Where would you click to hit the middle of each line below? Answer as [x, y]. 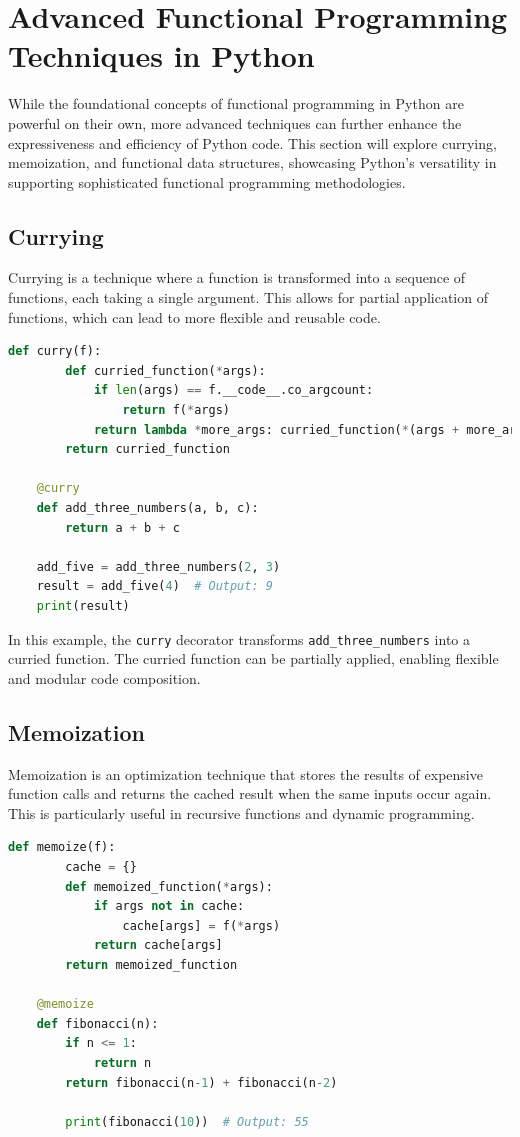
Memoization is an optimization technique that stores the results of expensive [245, 773]
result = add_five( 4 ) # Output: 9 [154, 586]
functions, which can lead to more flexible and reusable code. [194, 316]
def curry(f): [55, 351]
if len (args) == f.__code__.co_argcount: [233, 390]
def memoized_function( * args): [169, 886]
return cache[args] [158, 945]
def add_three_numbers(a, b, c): [147, 508]
